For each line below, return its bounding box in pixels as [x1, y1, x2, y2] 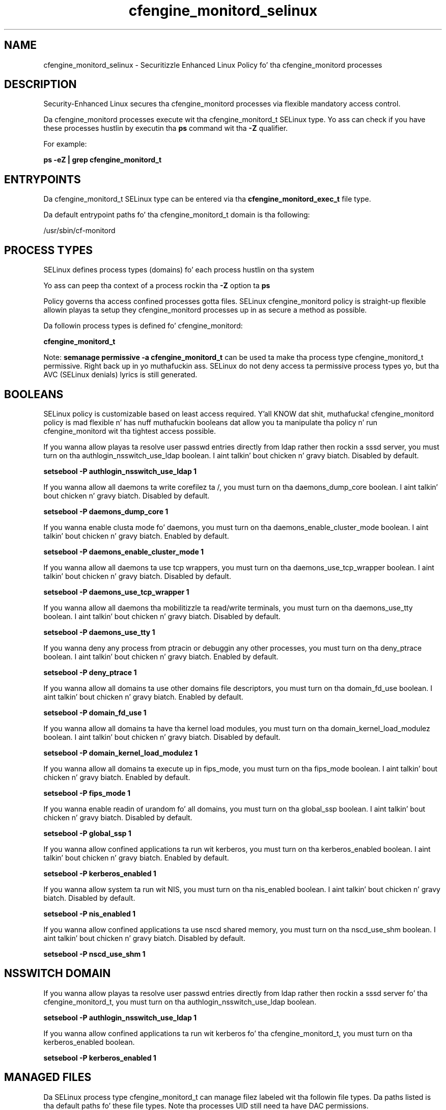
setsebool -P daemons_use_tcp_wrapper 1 [43, 587, 189, 596]
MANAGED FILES [4, 1071, 92, 1084]
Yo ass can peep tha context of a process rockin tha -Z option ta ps [43, 281, 270, 290]
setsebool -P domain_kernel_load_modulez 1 [43, 748, 198, 757]
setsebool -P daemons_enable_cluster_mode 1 [43, 547, 204, 556]
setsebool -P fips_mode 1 [43, 788, 130, 797]
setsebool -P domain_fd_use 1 [43, 708, 147, 717]
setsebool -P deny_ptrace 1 [43, 668, 137, 677]
